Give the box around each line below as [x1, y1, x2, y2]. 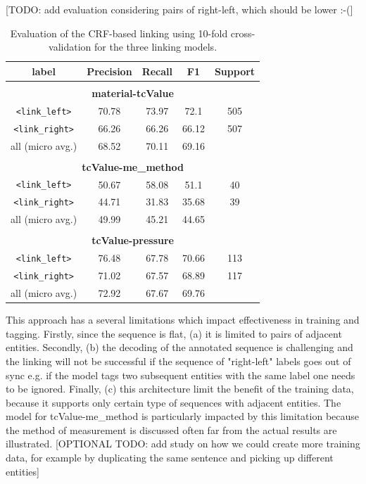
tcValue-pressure [91, 233, 174, 248]
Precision [87, 63, 132, 78]
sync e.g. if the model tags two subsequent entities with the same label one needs [6, 367, 355, 382]
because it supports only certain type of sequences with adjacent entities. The [6, 395, 341, 409]
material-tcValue [91, 85, 174, 100]
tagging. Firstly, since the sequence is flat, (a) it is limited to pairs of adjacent [6, 326, 342, 340]
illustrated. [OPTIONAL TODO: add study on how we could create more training [6, 436, 360, 451]
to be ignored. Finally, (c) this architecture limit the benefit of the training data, [6, 381, 354, 396]
